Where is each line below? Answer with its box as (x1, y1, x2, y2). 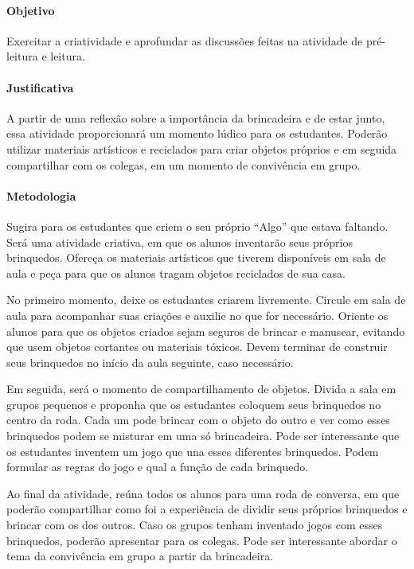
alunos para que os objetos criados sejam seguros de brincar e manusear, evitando (6, 322, 405, 339)
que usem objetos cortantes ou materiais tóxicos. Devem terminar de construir (6, 338, 388, 355)
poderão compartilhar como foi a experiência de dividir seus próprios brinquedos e (6, 501, 408, 517)
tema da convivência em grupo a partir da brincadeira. (6, 548, 274, 564)
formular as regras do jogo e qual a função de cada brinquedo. (6, 458, 309, 475)
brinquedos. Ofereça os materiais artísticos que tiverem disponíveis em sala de (6, 249, 386, 266)
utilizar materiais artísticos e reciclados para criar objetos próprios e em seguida (6, 140, 397, 157)
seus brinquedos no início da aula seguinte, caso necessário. (6, 353, 294, 370)
